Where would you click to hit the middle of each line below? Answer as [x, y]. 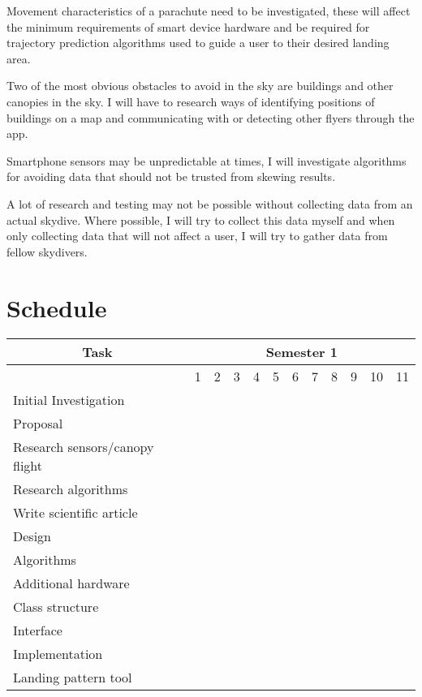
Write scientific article [75, 513]
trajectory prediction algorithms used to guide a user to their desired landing [198, 43]
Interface [38, 630]
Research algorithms [71, 489]
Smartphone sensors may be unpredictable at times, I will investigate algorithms [207, 160]
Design [32, 536]
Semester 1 [301, 352]
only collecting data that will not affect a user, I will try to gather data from [197, 236]
